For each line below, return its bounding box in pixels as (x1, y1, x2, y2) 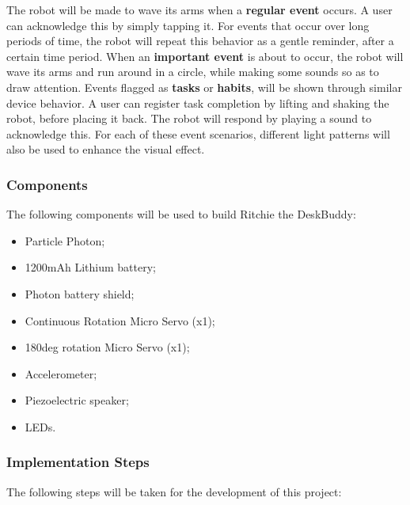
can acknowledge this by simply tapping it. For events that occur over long (6, 17, 370, 33)
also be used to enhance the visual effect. (6, 141, 205, 158)
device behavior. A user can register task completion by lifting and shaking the (6, 94, 389, 111)
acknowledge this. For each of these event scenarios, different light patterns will (6, 125, 390, 142)
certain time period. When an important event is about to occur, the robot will (6, 47, 404, 64)
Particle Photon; (25, 232, 105, 249)
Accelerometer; (25, 365, 97, 382)
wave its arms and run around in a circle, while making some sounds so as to (6, 63, 379, 80)
